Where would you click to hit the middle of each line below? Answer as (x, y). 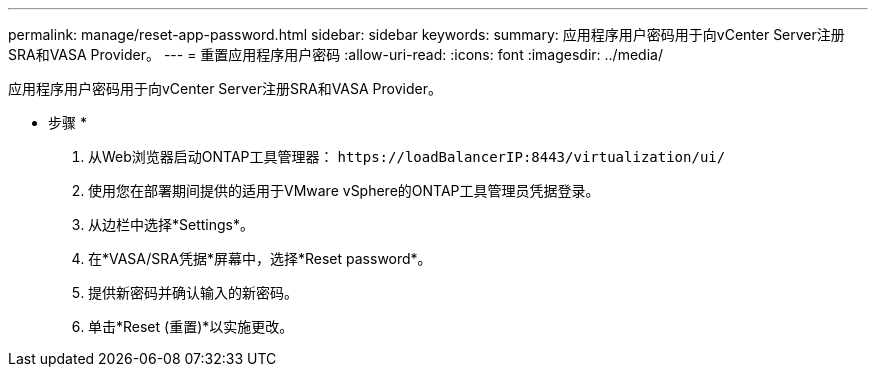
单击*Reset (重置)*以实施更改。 (191, 326)
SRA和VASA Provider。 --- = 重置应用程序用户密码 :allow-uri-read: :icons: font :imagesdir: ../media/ (335, 54)
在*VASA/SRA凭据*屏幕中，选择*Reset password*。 (260, 258)
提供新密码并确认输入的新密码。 (193, 292)
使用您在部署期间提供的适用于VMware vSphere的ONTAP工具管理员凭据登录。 (344, 190)
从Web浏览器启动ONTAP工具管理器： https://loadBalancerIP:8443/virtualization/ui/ (407, 156)
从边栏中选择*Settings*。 (171, 224)
